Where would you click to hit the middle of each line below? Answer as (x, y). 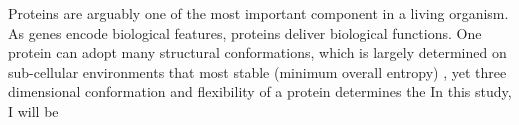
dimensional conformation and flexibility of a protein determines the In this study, (260, 91)
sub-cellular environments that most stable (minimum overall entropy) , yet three (257, 71)
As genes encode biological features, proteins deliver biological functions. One (245, 32)
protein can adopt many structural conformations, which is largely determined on (257, 52)
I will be (33, 110)
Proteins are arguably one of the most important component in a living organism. (258, 13)
